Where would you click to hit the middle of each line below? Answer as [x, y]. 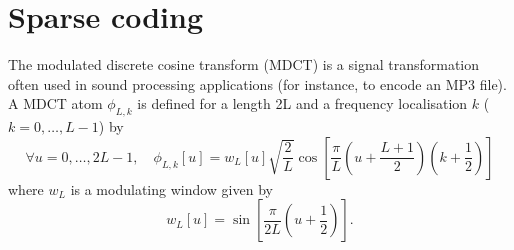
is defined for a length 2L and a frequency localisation [302, 103]
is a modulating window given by [171, 188]
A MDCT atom [55, 103]
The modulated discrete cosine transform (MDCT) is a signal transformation [244, 64]
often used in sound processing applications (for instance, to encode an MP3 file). [257, 83]
